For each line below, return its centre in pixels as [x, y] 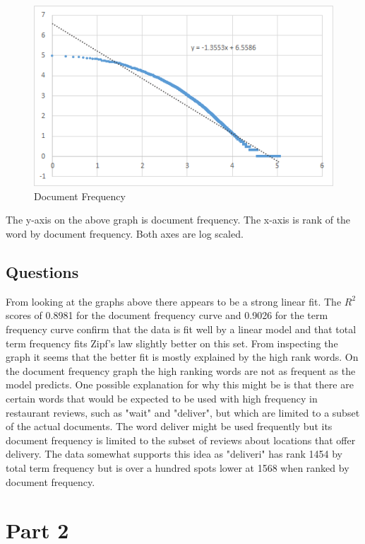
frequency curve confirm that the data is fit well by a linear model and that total [181, 329]
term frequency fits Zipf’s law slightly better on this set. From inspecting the [172, 343]
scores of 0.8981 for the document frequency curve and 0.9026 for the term [167, 315]
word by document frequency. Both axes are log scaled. [125, 234]
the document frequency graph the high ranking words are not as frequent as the [181, 370]
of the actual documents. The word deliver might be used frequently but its [169, 426]
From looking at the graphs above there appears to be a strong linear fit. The [174, 301]
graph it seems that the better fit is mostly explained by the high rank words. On [182, 357]
